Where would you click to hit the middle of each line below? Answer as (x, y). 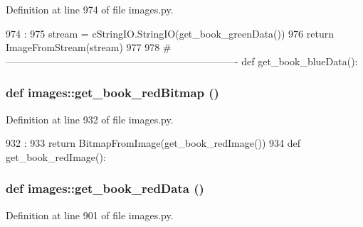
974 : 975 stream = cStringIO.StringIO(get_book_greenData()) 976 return (170, 33)
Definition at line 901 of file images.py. (90, 215)
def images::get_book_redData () (105, 188)
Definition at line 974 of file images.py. (90, 9)
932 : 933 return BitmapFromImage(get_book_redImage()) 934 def (153, 143)
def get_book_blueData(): (300, 61)
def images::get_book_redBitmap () (112, 93)
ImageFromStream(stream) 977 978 (83, 47)
